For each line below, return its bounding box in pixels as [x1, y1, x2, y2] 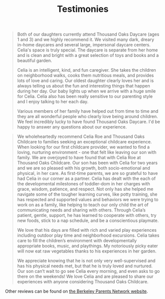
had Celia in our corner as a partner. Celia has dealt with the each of [17, 175, 156, 181]
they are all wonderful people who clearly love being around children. [17, 114, 158, 120]
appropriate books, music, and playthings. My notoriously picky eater [17, 243, 159, 249]
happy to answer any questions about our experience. [17, 124, 127, 130]
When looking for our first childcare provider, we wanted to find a [17, 144, 150, 150]
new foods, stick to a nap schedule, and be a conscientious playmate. [17, 217, 159, 223]
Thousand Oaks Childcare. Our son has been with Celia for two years [17, 160, 158, 166]
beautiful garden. [17, 58, 53, 64]
